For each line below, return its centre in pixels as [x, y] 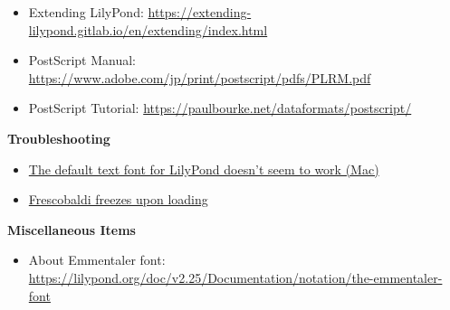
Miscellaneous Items [72, 229]
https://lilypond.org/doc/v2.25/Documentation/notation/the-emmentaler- [235, 277]
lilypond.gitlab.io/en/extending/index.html [148, 29]
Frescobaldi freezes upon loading [118, 199]
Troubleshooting [59, 138]
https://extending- [200, 12]
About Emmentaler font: [97, 260]
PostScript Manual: [82, 60]
